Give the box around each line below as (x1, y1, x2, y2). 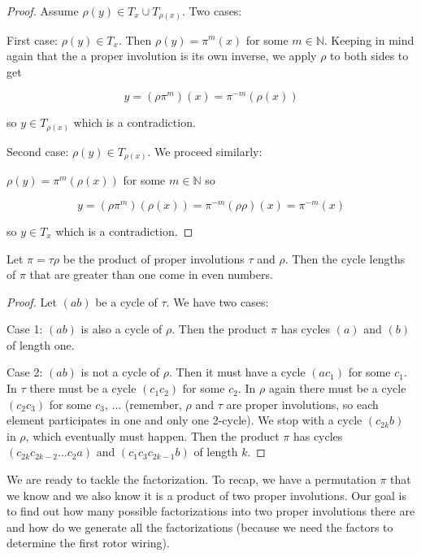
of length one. (7, 336, 75, 353)
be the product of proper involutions (63, 250, 245, 267)
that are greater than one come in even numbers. (29, 266, 273, 283)
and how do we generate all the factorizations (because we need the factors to (7, 518, 393, 535)
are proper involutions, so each (226, 395, 379, 412)
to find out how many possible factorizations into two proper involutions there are (7, 503, 415, 520)
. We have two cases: (166, 293, 269, 310)
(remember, (124, 395, 182, 412)
